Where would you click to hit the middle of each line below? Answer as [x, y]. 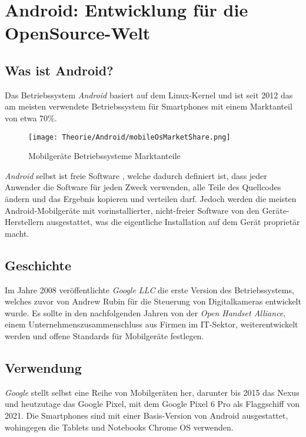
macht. [17, 233]
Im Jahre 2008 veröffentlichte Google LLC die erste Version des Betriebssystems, [149, 289]
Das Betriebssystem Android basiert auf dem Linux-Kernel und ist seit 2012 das [149, 95]
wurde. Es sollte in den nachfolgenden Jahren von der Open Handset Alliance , [145, 312]
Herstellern [24, 222]
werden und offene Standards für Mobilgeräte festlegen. [104, 335]
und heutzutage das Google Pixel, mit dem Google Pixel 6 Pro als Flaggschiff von [152, 404]
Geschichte [38, 265]
